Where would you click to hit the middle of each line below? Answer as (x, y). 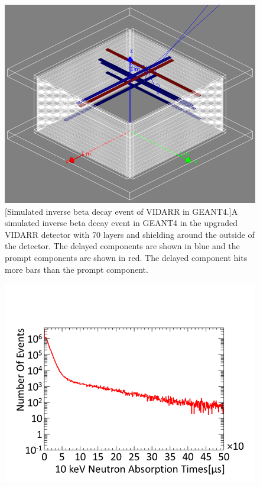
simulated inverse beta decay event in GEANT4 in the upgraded (121, 223)
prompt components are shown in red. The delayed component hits (126, 257)
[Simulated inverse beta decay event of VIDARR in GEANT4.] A (121, 211)
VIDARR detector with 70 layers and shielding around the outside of (130, 234)
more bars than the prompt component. (77, 269)
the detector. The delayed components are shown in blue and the (122, 246)
